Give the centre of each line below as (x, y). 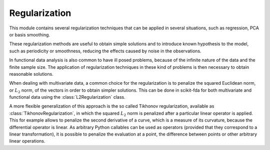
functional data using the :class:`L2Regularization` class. (67, 97)
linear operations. (27, 141)
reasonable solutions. (31, 74)
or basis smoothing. (29, 34)
